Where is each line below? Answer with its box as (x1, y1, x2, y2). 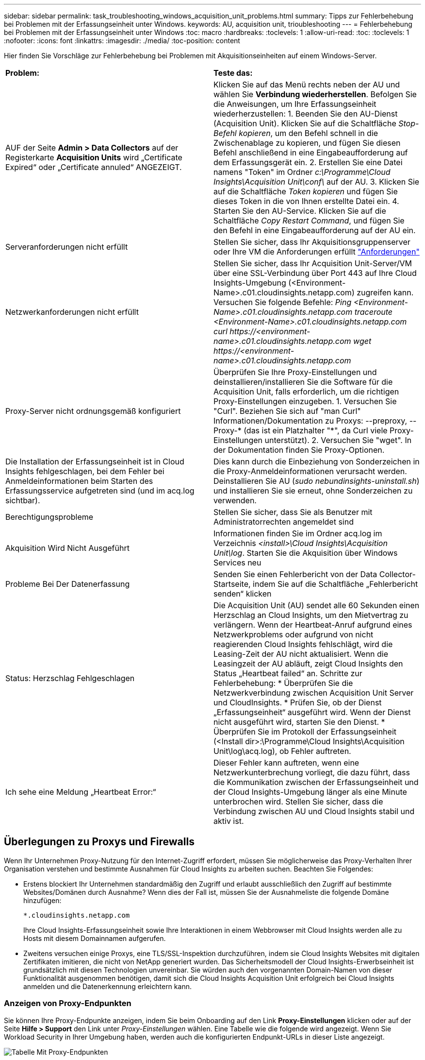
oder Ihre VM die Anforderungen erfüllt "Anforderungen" (213, 247, 420, 256)
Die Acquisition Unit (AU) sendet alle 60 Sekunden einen (213, 600, 420, 610)
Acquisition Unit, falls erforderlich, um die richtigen (213, 387, 399, 396)
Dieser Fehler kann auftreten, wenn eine (213, 758, 360, 768)
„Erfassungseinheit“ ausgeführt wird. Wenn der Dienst (213, 707, 411, 717)
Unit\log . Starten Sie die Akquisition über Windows (213, 548, 398, 558)
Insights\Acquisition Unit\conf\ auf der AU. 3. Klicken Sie (213, 177, 420, 187)
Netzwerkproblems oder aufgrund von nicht (213, 630, 374, 639)
